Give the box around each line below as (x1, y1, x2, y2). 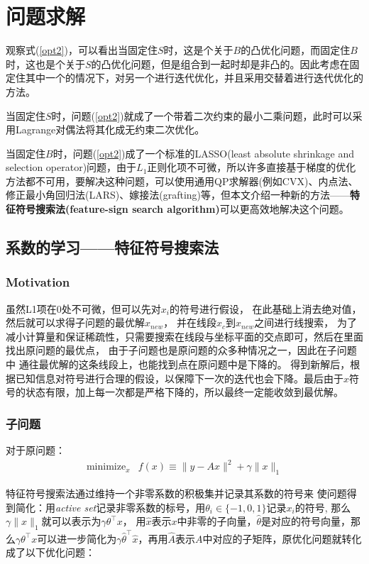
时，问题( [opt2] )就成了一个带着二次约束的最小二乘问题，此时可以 (51, 108, 353, 123)
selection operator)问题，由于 (6, 160, 137, 175)
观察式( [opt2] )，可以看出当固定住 (6, 43, 158, 57)
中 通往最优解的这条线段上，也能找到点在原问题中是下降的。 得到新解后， (6, 357, 351, 372)
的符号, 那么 (294, 499, 351, 514)
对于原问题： (6, 443, 65, 458)
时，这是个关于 (163, 43, 233, 57)
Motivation (6, 273, 70, 291)
